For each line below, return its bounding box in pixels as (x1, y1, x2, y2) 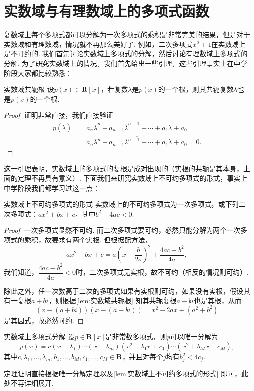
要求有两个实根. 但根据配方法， (51, 234, 152, 244)
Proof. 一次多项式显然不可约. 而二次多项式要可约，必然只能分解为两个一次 (4, 225, 241, 235)
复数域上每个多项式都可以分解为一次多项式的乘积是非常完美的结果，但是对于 (4, 29, 250, 40)
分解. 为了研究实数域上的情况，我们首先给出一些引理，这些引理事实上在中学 (4, 58, 248, 68)
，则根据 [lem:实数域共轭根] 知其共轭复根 (48, 295, 177, 305)
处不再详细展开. (4, 378, 54, 388)
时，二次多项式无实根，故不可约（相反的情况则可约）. (75, 267, 249, 277)
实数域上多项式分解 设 (4, 331, 75, 342)
